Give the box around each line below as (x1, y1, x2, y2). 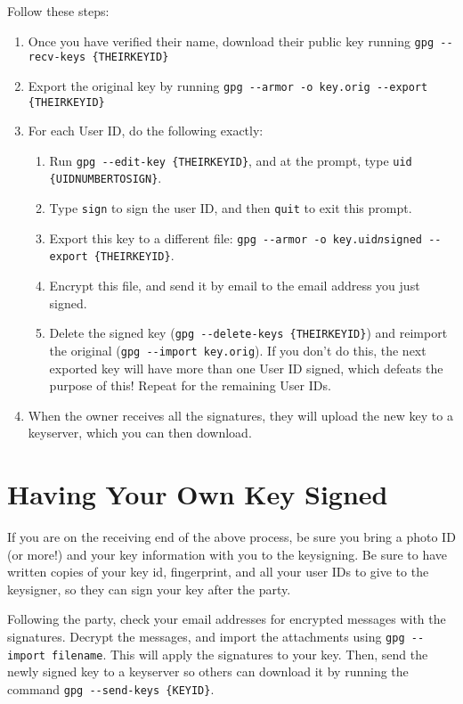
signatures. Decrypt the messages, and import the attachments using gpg (7, 627, 405, 646)
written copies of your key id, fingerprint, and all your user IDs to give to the (7, 562, 429, 581)
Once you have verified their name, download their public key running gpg (28, 31, 435, 50)
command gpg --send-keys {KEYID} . (7, 679, 215, 698)
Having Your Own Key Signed (7, 476, 388, 512)
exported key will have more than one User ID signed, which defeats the (49, 358, 443, 377)
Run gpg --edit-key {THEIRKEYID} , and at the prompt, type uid (49, 151, 412, 169)
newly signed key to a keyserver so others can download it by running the (7, 662, 409, 681)
